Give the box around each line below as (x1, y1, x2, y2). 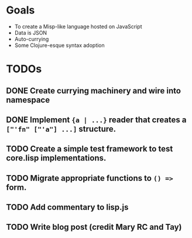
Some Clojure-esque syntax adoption (14, 42, 105, 49)
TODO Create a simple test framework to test (6, 144, 173, 154)
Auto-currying (14, 35, 49, 42)
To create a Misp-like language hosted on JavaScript (14, 23, 142, 30)
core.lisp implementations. (6, 153, 107, 163)
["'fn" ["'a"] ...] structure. (6, 124, 116, 134)
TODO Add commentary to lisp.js (6, 202, 129, 212)
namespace (6, 95, 50, 105)
